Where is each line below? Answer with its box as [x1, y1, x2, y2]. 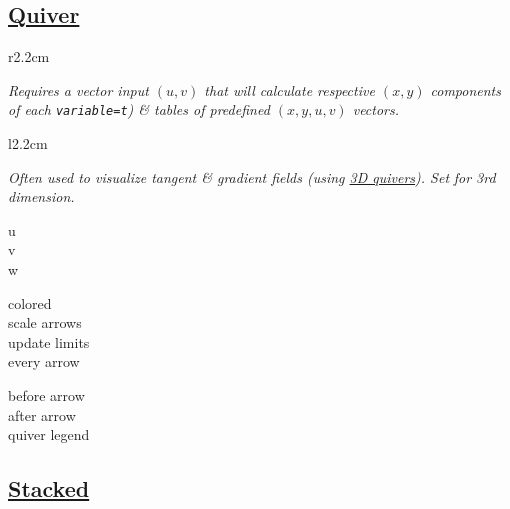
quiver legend [8, 424, 90, 445]
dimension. [8, 186, 75, 207]
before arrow [8, 384, 85, 405]
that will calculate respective [204, 79, 375, 100]
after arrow [8, 404, 76, 425]
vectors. [352, 99, 400, 120]
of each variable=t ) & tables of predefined [8, 99, 270, 120]
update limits [8, 331, 90, 352]
